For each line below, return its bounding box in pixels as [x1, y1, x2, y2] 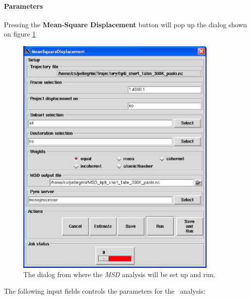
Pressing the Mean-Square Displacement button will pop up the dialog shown [4, 19, 247, 29]
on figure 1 [4, 29, 36, 39]
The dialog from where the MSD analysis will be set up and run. [23, 269, 216, 280]
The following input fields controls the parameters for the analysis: [4, 286, 205, 296]
